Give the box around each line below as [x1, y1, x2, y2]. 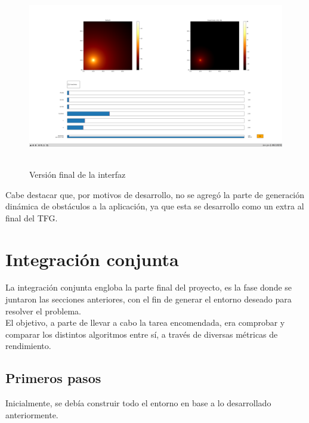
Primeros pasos [5, 369, 101, 387]
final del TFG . [5, 211, 58, 224]
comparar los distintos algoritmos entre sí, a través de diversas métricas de [5, 328, 278, 340]
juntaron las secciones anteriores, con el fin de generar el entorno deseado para [5, 293, 292, 305]
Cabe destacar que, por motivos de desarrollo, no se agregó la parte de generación [5, 188, 305, 200]
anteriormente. [5, 408, 58, 421]
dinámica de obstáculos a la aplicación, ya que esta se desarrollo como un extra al [5, 200, 304, 212]
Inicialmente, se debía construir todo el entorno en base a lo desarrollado [5, 397, 271, 409]
